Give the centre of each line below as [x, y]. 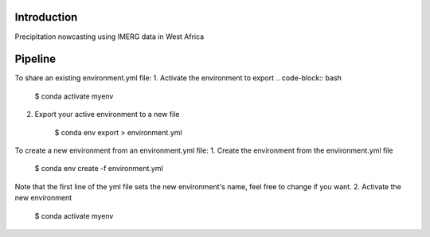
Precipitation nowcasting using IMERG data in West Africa [109, 37]
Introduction [46, 17]
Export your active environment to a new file [107, 115]
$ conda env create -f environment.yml [99, 169]
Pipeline [35, 59]
